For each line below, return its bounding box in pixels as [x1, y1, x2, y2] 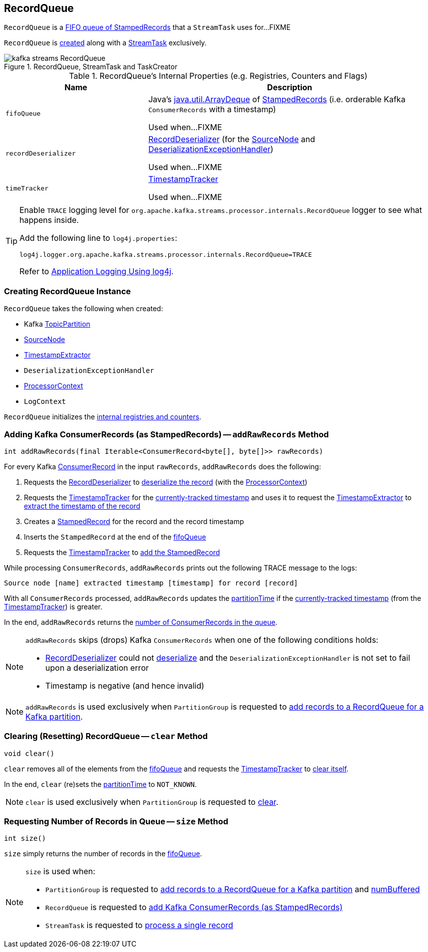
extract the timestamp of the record [24, 501, 141, 510]
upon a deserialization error [45, 662, 149, 673]
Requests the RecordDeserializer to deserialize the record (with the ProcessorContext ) [24, 477, 307, 486]
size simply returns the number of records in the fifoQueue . [4, 849, 202, 858]
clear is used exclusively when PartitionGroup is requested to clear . [25, 796, 279, 807]
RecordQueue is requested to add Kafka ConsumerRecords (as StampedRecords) [45, 902, 343, 913]
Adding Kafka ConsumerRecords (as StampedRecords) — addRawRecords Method [4, 429, 329, 439]
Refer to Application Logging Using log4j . [19, 266, 174, 277]
